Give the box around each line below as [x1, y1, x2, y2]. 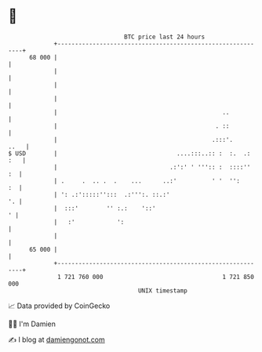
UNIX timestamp [137, 286, 188, 295]
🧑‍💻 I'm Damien [8, 319, 56, 328]
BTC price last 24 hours [124, 33, 206, 41]
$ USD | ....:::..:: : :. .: [8, 149, 251, 158]
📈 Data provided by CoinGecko [8, 301, 111, 310]
